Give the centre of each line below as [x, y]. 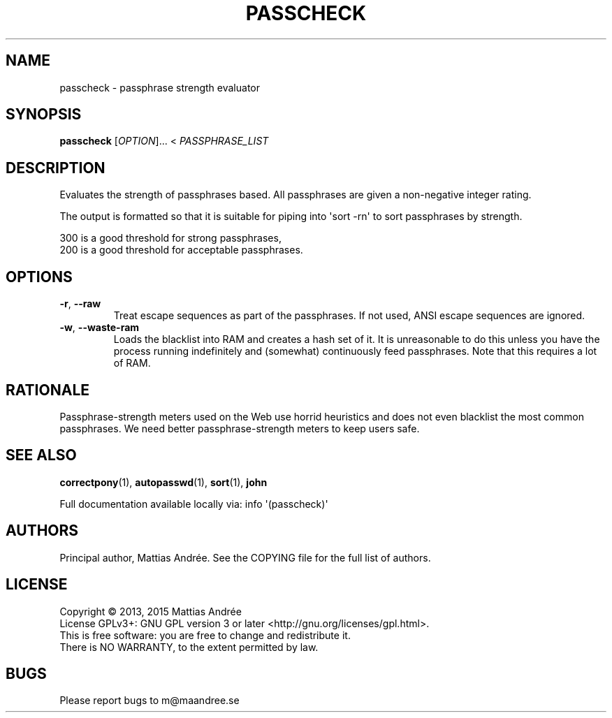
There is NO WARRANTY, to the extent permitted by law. [189, 647]
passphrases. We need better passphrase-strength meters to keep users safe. [240, 428]
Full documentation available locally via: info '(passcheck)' [194, 504]
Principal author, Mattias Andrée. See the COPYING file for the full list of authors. [245, 557]
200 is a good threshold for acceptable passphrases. [181, 250]
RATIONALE [48, 390]
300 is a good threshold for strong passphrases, [170, 238]
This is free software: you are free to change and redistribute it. [205, 635]
